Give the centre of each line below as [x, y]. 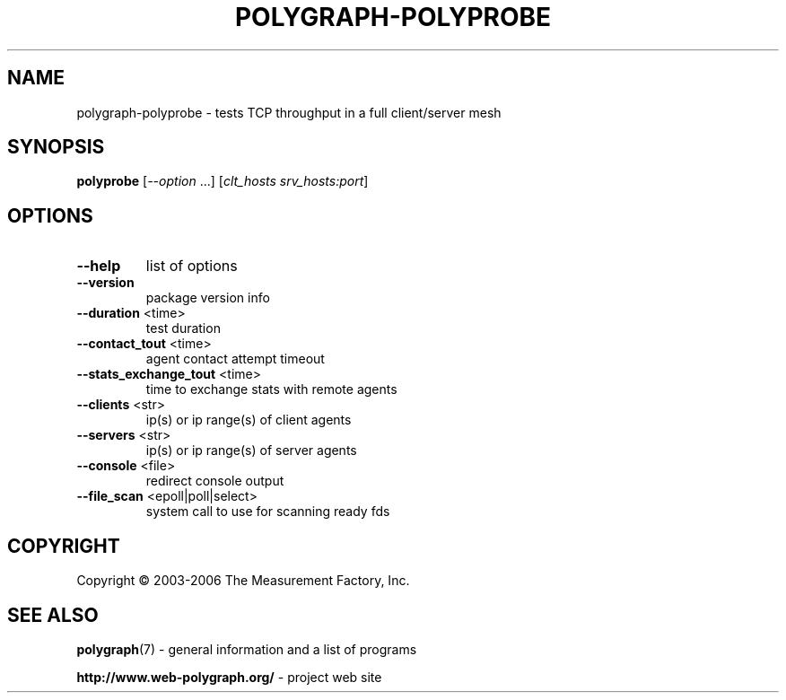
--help [99, 266]
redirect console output [215, 481]
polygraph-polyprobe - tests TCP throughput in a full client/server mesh [289, 112]
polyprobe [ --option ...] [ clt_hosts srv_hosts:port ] [223, 181]
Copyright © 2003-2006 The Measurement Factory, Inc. [243, 581]
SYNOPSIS [56, 147]
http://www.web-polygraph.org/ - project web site [229, 677]
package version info [208, 298]
